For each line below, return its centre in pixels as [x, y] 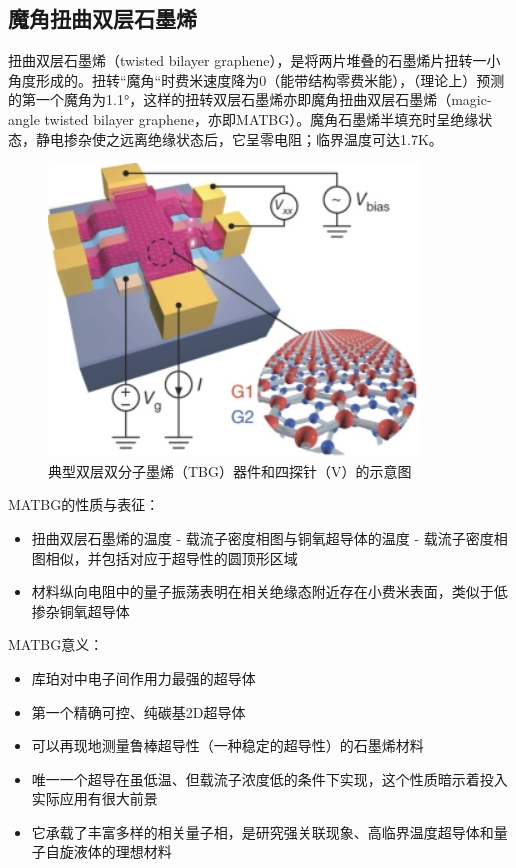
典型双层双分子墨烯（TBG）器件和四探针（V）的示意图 [230, 470]
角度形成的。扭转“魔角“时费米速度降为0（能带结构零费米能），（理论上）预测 [256, 79]
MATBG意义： [56, 644]
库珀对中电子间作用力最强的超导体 [143, 677]
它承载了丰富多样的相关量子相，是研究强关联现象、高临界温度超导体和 [262, 831]
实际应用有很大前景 [94, 798]
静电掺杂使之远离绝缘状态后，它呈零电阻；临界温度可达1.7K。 [239, 138]
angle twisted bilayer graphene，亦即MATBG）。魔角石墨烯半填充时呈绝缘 [243, 118]
